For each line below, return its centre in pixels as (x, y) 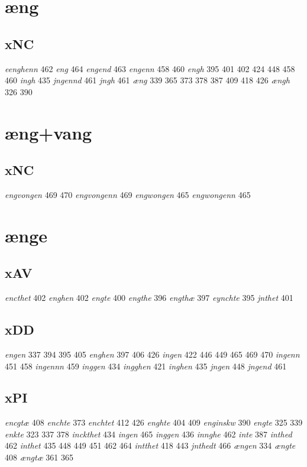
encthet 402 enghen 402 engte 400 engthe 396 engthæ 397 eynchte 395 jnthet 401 (149, 298)
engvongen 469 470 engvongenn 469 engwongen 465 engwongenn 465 (128, 194)
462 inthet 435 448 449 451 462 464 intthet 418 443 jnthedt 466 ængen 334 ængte (150, 445)
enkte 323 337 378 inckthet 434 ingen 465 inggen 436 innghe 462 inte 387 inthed (148, 434)
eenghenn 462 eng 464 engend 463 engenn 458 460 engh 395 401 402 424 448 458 (150, 68)
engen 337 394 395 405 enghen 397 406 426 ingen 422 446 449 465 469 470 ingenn (152, 354)
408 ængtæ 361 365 (39, 457)
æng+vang (49, 132)
